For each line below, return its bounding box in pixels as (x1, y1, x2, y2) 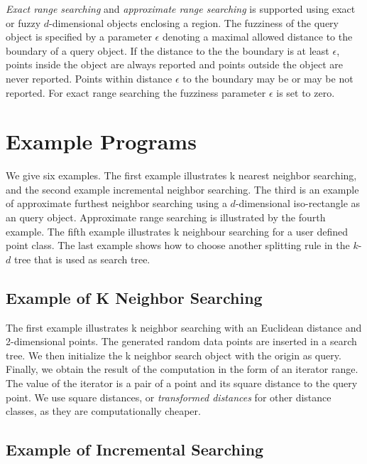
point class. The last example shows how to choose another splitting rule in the (6, 238, 350, 253)
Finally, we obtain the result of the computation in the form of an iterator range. (6, 362, 358, 376)
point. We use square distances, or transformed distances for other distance (6, 389, 332, 404)
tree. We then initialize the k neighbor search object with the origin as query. (6, 347, 341, 362)
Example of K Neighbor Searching (6, 286, 263, 308)
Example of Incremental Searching (6, 438, 264, 460)
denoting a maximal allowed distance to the (162, 29, 353, 44)
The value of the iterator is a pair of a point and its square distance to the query (6, 376, 358, 391)
